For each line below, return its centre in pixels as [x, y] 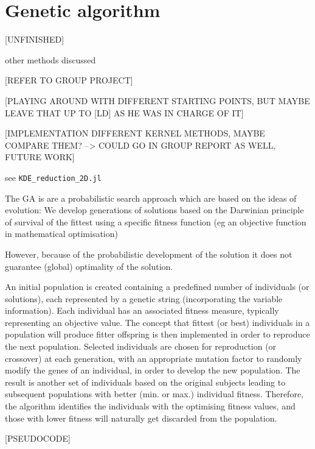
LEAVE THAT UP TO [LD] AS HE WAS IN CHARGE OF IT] [124, 112]
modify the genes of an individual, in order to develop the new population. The [153, 370]
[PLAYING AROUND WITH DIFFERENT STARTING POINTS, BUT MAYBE [157, 100]
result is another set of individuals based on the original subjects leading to [145, 382]
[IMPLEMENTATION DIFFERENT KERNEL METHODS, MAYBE [135, 133]
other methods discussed [50, 59]
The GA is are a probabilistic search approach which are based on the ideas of [151, 198]
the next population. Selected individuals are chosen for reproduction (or [141, 346]
